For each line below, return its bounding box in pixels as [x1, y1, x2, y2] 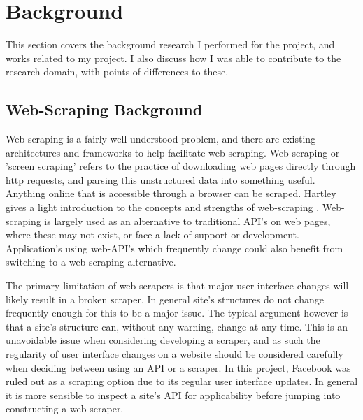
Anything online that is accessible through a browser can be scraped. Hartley [6, 186, 336, 201]
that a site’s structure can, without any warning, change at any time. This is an [6, 319, 348, 333]
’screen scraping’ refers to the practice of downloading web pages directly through [6, 159, 356, 173]
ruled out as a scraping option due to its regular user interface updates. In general [6, 374, 358, 389]
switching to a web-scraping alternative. [6, 254, 176, 269]
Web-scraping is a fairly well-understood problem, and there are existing [6, 131, 316, 146]
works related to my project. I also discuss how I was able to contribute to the [6, 50, 341, 65]
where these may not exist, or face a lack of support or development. [6, 227, 299, 242]
